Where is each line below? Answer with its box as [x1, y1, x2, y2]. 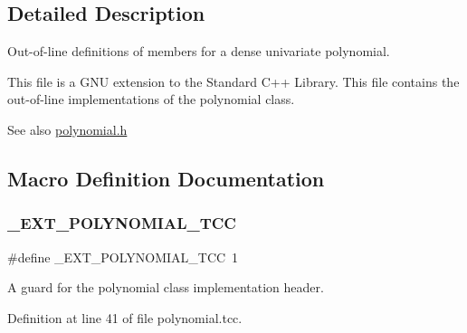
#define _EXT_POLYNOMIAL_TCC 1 [7, 247, 239, 266]
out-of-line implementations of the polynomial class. [7, 90, 295, 109]
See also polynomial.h [7, 119, 128, 138]
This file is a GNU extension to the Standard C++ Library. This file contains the [7, 71, 460, 90]
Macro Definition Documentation [7, 164, 325, 192]
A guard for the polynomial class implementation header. [7, 278, 324, 297]
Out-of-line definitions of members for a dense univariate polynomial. [7, 42, 390, 61]
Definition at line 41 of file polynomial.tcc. [7, 308, 243, 327]
